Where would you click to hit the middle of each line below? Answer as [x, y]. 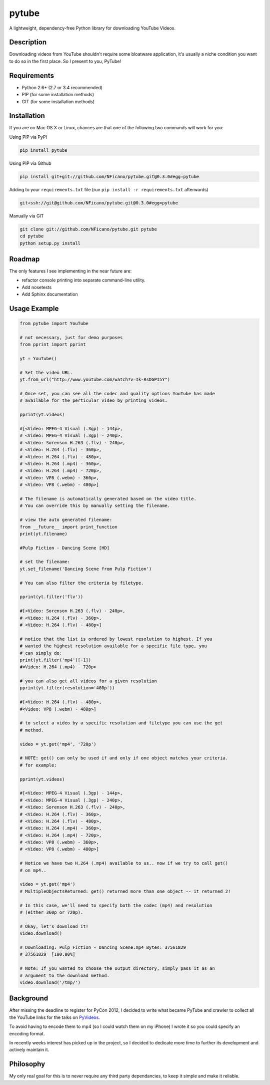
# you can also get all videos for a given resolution [88, 681]
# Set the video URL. [46, 372]
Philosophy [27, 1064]
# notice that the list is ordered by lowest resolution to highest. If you [116, 639]
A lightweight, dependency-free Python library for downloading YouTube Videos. [92, 28]
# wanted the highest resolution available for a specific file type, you [113, 646]
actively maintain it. [29, 1050]
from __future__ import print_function [68, 527]
